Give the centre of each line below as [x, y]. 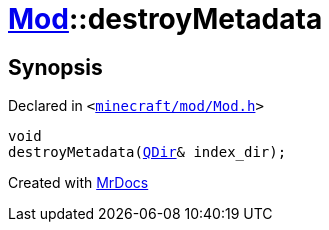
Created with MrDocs [78, 183]
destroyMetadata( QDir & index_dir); [147, 152]
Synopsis [55, 67]
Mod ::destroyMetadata [165, 19]
